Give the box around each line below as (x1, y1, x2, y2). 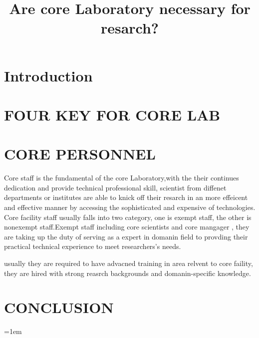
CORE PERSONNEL (4, 143, 156, 164)
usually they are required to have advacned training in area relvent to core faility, (4, 258, 253, 268)
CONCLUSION (4, 297, 114, 317)
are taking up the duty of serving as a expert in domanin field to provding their (4, 231, 248, 241)
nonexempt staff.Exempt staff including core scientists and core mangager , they (4, 221, 250, 232)
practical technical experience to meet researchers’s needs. (4, 241, 181, 251)
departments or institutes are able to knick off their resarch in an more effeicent (4, 192, 248, 202)
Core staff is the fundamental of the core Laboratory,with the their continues (4, 172, 239, 183)
